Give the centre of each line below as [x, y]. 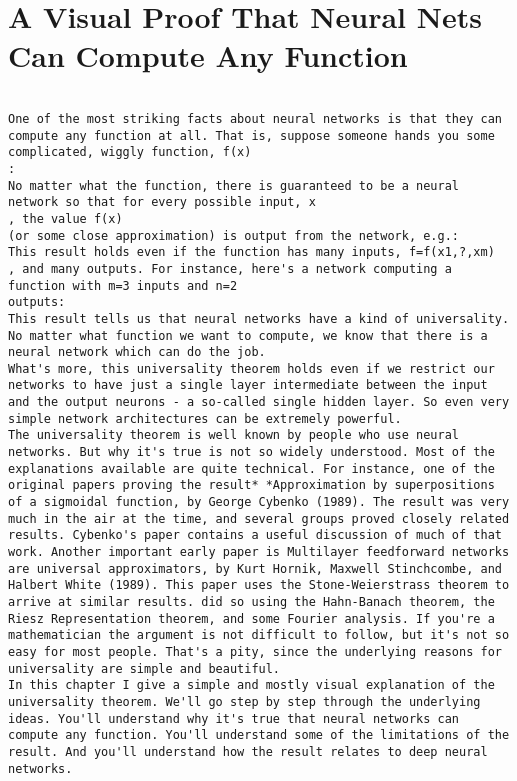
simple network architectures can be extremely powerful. [205, 418]
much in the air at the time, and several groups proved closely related [259, 518]
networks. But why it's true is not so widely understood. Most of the [251, 452]
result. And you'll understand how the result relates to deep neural [248, 751]
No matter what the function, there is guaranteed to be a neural [234, 185]
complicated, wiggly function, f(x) [130, 152]
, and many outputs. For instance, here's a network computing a [230, 268]
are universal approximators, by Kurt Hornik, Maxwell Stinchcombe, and [255, 568]
